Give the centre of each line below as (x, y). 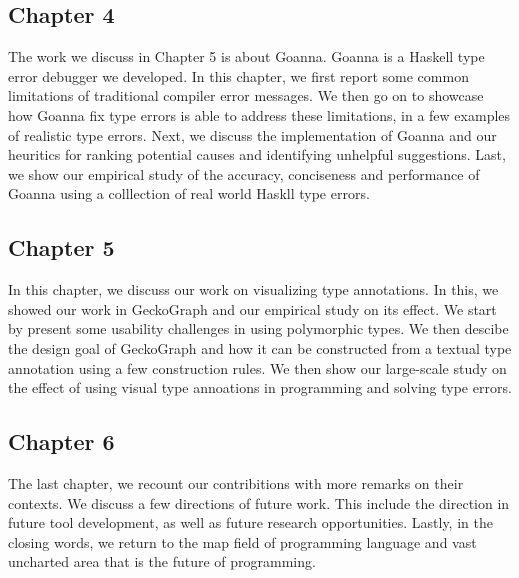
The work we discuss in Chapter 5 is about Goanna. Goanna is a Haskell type (246, 56)
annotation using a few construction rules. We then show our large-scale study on (257, 367)
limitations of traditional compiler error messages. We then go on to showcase (246, 95)
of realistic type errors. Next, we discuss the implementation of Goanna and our (252, 134)
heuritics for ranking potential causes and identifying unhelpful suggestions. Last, (257, 154)
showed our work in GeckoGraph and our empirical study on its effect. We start (252, 308)
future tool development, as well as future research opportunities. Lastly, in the (250, 522)
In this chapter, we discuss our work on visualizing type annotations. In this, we (253, 289)
